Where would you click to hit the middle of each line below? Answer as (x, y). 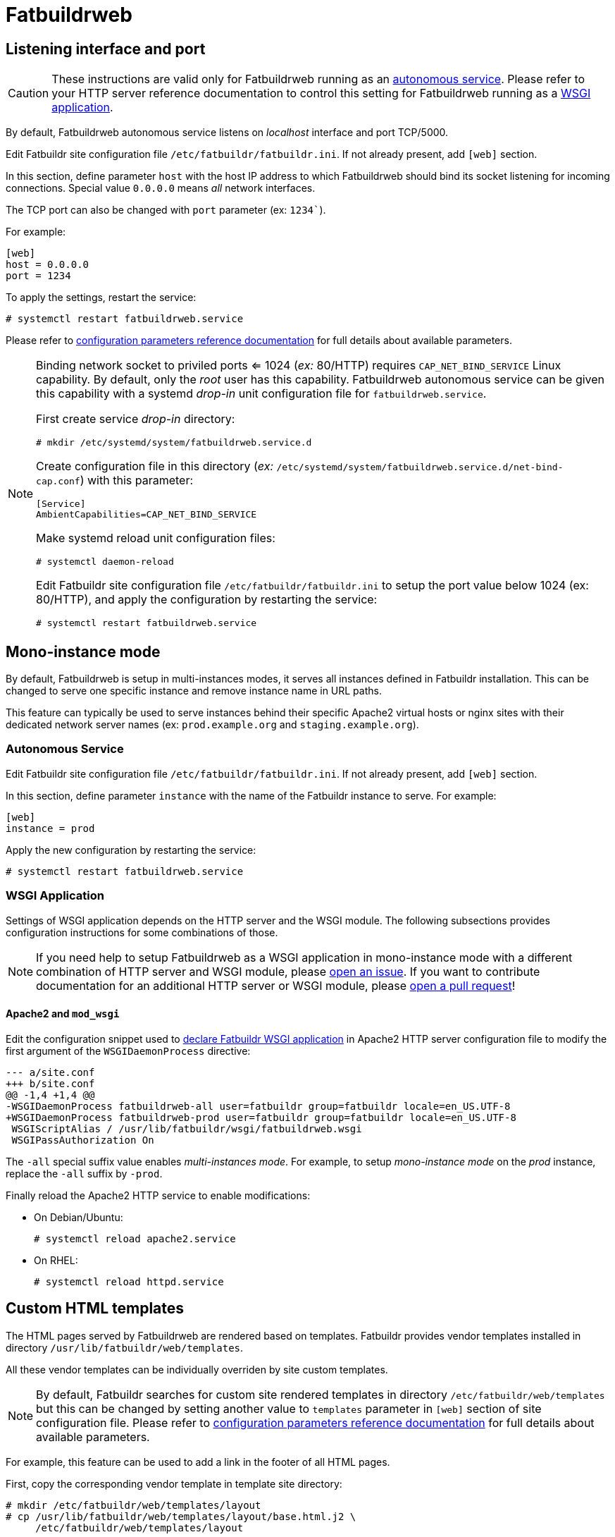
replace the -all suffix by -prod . (84, 1173)
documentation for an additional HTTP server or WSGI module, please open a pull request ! (276, 985)
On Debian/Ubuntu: (79, 1217)
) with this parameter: (137, 480)
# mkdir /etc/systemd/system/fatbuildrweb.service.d (174, 443)
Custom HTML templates (95, 1309)
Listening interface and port (106, 49)
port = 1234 (38, 276)
